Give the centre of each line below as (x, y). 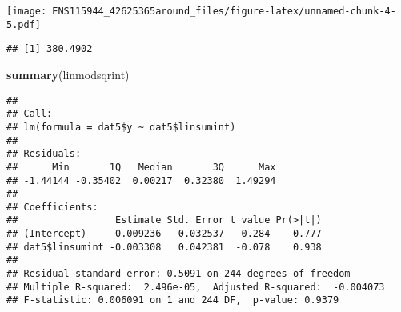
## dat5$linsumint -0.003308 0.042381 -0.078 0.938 (164, 247)
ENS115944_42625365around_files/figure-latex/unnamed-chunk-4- (224, 11)
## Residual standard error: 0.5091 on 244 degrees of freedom (178, 274)
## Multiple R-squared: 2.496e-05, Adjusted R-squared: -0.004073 (196, 287)
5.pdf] (24, 24)
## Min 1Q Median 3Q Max (141, 167)
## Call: (30, 114)
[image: (27, 11)
